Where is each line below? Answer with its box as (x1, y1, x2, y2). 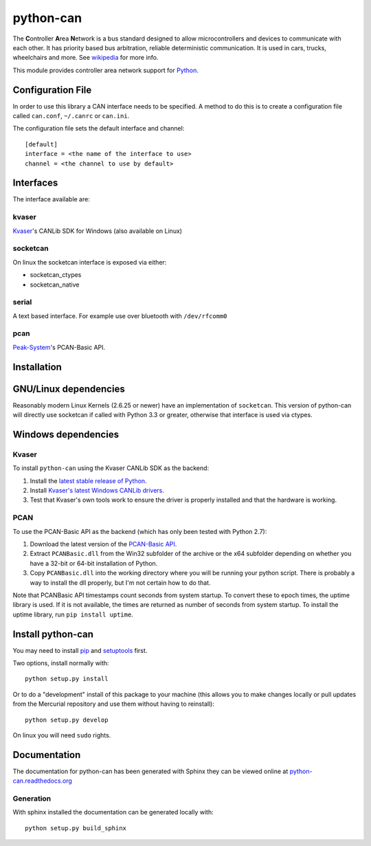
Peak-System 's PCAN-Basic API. (12, 343, 106, 351)
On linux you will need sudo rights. (12, 731, 111, 739)
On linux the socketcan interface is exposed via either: (12, 258, 167, 266)
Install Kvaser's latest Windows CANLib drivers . (30, 487, 165, 495)
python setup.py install (25, 675, 109, 683)
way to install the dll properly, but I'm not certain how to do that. (30, 578, 211, 587)
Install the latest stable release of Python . (30, 476, 147, 485)
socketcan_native (30, 280, 80, 289)
